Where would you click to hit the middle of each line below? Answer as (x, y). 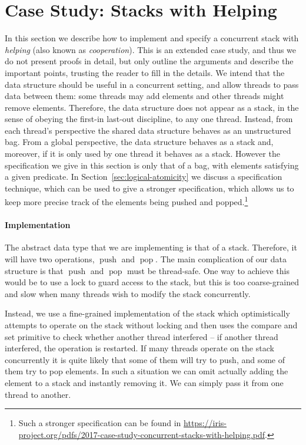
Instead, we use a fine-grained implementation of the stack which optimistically (147, 313)
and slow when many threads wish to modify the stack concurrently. (128, 293)
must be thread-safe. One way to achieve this (208, 270)
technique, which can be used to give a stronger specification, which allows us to (149, 188)
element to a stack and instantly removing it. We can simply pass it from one (144, 383)
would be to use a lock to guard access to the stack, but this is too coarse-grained (152, 282)
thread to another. (38, 394)
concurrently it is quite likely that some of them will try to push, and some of (145, 359)
